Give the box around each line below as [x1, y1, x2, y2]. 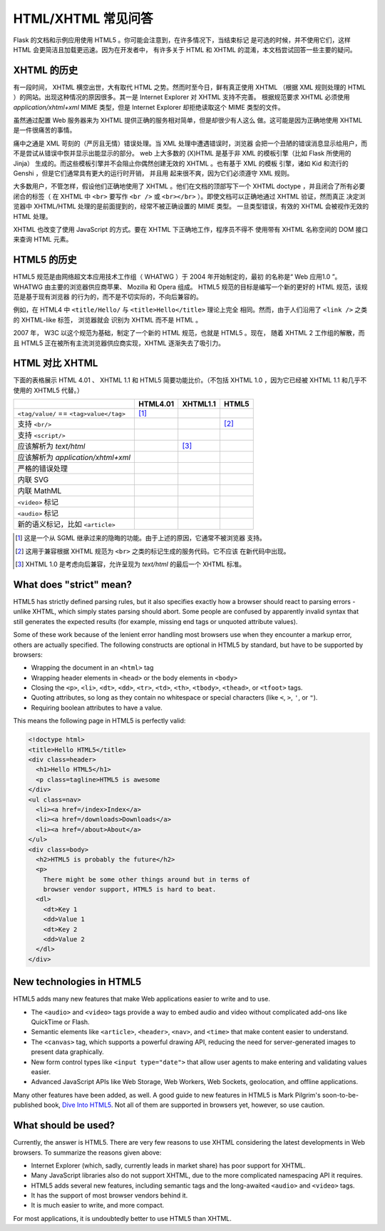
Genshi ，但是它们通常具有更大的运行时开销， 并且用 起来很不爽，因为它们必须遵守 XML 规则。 [13, 168, 294, 178]
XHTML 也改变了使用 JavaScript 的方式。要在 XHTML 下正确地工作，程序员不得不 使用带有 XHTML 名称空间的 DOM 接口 [13, 225, 369, 233]
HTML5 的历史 [13, 254, 78, 266]
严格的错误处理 [17, 464, 68, 474]
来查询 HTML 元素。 [13, 235, 73, 244]
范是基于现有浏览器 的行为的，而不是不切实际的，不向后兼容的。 [13, 292, 202, 301]
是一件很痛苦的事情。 [13, 126, 76, 135]
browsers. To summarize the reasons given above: [13, 1148, 162, 1157]
